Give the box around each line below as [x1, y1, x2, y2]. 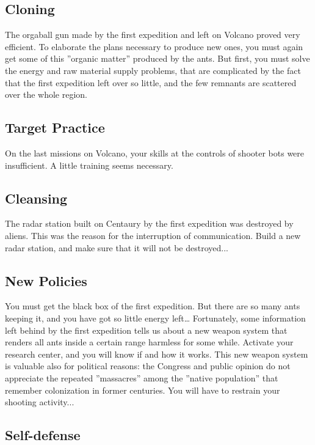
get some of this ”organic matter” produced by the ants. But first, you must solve [5, 52, 310, 65]
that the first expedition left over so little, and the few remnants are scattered [5, 76, 297, 89]
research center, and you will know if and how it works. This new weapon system [5, 347, 308, 360]
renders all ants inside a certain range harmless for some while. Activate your [5, 336, 294, 348]
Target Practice [5, 118, 105, 137]
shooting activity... [5, 395, 74, 408]
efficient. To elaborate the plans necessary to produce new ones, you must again [5, 40, 303, 53]
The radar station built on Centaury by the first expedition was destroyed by [5, 217, 294, 230]
